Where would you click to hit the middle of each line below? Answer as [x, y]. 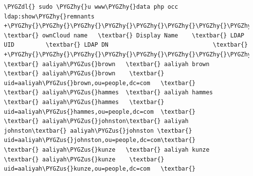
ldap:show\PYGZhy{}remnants [49, 16]
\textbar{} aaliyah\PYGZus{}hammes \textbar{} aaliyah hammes [108, 93]
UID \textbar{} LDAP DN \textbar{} [126, 45]
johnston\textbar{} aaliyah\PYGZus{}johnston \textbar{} [98, 131]
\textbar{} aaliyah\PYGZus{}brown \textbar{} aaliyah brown [107, 64]
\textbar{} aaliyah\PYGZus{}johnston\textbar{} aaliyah [96, 121]
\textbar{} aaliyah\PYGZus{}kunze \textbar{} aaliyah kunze [107, 150]
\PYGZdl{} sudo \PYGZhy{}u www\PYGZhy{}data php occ [91, 7]
